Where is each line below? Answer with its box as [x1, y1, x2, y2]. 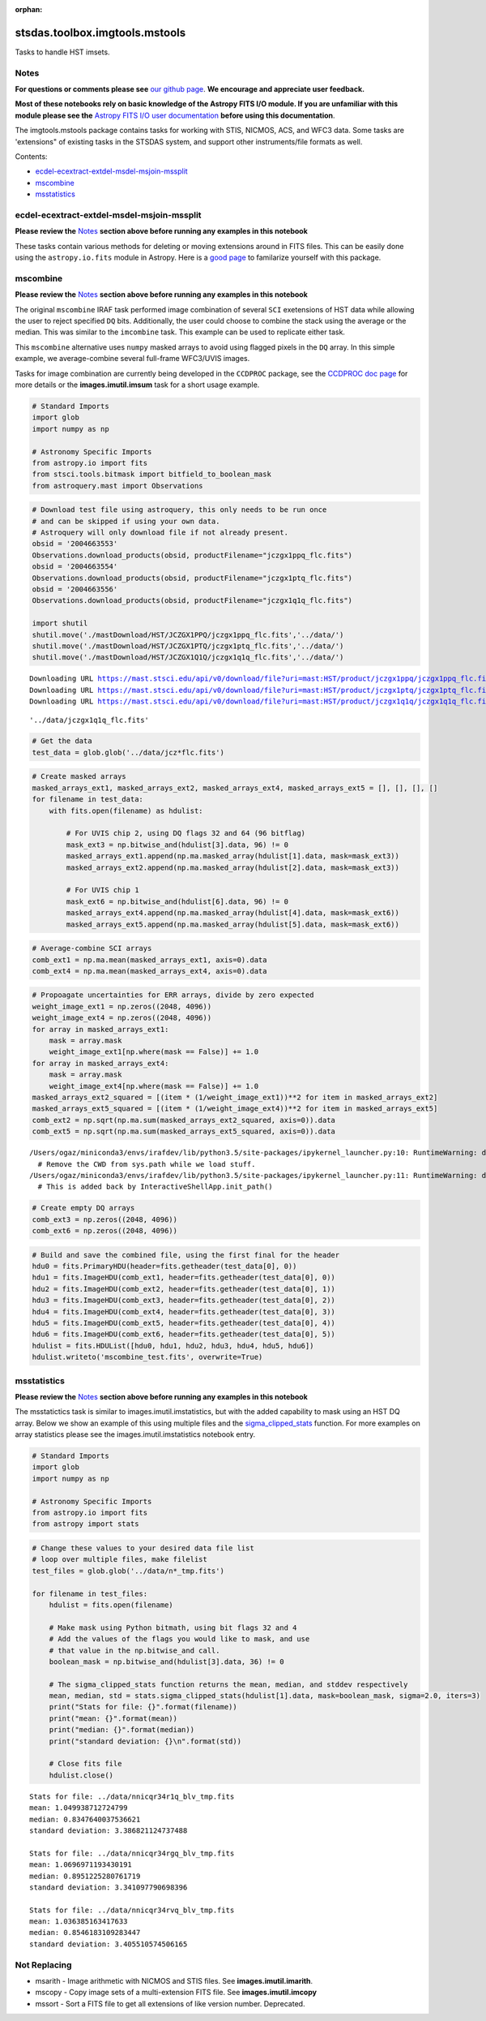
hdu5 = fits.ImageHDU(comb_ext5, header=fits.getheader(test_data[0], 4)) [32, 1318, 336, 1327]
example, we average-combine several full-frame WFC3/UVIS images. [15, 354, 250, 363]
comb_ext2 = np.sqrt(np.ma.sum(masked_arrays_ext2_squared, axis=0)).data [32, 1116, 336, 1124]
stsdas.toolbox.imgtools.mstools [15, 25, 186, 40]
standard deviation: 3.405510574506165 [29, 1939, 188, 1949]
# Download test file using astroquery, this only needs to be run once [32, 505, 327, 514]
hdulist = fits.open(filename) [49, 1600, 173, 1610]
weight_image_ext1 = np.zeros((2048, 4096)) [32, 1002, 212, 1011]
